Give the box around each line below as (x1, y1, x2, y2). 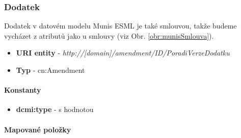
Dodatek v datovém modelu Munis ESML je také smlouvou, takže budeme (4, 20, 237, 31)
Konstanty (4, 85, 41, 95)
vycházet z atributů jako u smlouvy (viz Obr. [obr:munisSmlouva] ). (4, 30, 214, 41)
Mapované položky (4, 124, 71, 134)
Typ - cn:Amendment (16, 65, 85, 75)
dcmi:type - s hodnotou (16, 104, 94, 115)
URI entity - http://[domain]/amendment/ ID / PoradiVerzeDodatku (16, 47, 230, 58)
